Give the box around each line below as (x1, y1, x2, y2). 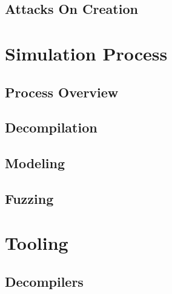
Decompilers (5, 272, 84, 291)
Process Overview (5, 82, 119, 101)
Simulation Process (5, 41, 168, 65)
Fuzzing (5, 189, 54, 207)
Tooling (5, 230, 68, 255)
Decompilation (5, 118, 98, 137)
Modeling (5, 154, 65, 172)
